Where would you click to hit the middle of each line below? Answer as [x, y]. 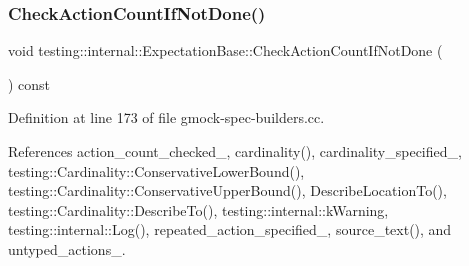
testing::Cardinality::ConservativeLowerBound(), [156, 170]
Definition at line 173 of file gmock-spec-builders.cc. [166, 117]
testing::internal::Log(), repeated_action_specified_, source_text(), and [230, 229]
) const [29, 83]
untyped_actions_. [67, 248]
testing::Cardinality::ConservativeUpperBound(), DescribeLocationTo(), [227, 190]
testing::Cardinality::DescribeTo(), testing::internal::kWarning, [198, 209]
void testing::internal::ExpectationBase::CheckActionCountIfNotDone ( [225, 50]
